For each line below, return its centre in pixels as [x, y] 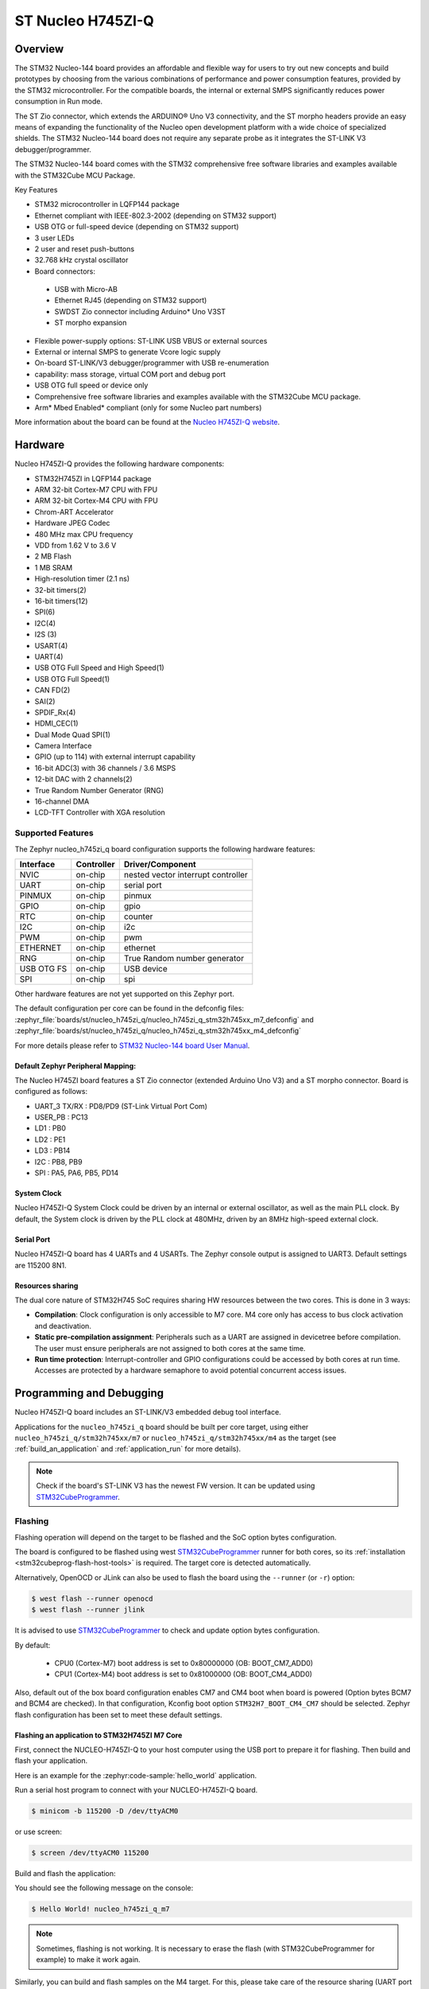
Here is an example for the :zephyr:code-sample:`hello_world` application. [136, 1775]
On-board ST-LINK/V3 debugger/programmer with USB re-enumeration [152, 363]
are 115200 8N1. [41, 1265]
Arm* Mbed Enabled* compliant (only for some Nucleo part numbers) [148, 407]
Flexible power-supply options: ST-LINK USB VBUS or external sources [151, 341]
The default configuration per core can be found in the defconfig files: [129, 1008]
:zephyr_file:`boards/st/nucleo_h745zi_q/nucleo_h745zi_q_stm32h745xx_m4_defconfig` [158, 1031]
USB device [145, 968]
